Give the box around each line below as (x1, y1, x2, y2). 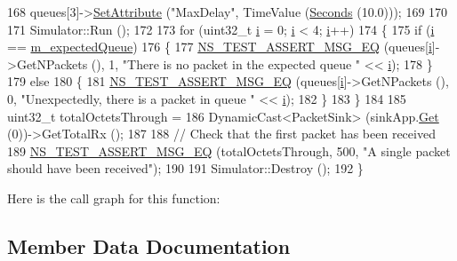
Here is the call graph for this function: (7, 188, 220, 207)
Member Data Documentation (7, 232, 291, 259)
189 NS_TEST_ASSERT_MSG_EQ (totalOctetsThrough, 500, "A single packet (7, 141, 451, 160)
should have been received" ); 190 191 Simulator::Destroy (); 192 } (7, 159, 364, 178)
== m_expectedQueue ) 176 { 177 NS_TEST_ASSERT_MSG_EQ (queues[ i (7, 37, 432, 56)
